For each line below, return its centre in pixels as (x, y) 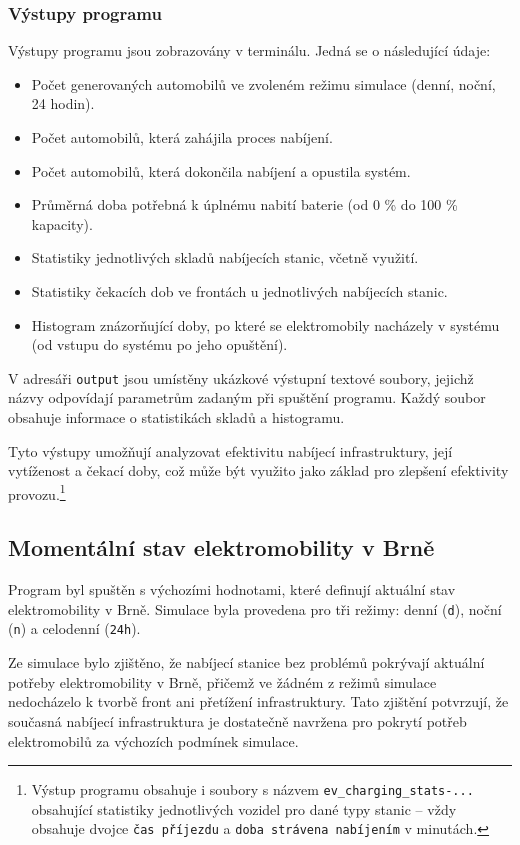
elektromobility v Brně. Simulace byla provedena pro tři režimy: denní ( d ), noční (255, 608)
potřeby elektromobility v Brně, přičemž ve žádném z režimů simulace (222, 681)
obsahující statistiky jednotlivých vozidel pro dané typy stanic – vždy (244, 808)
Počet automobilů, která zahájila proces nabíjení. (182, 137)
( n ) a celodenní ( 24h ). (74, 628)
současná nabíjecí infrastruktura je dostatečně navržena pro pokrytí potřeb (237, 720)
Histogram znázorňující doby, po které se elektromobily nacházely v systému (265, 324)
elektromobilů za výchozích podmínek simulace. (153, 740)
